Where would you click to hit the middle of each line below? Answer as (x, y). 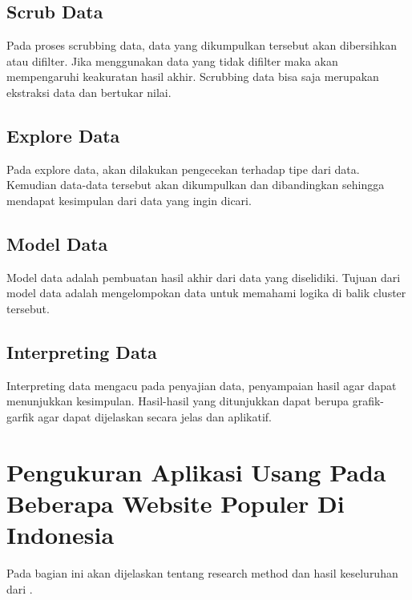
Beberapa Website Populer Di (176, 503)
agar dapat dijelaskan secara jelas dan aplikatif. (155, 416)
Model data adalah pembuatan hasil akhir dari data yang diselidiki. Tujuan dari (204, 277)
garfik (20, 416)
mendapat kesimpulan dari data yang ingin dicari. (129, 200)
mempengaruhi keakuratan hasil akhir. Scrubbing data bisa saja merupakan (193, 77)
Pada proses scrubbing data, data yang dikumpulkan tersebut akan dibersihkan (202, 45)
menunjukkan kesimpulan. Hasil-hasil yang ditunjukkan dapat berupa (178, 401)
